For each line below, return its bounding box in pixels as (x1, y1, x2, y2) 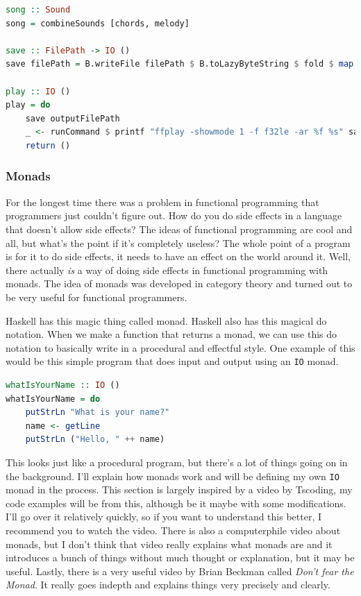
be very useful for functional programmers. (6, 289, 187, 304)
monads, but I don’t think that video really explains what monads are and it (6, 536, 333, 551)
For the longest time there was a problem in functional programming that (6, 194, 319, 209)
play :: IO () (6, 86, 71, 96)
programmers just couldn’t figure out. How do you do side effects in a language (6, 208, 342, 223)
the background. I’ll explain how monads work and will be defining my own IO (6, 468, 339, 483)
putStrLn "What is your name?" (25, 407, 170, 418)
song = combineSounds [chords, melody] (6, 18, 190, 28)
